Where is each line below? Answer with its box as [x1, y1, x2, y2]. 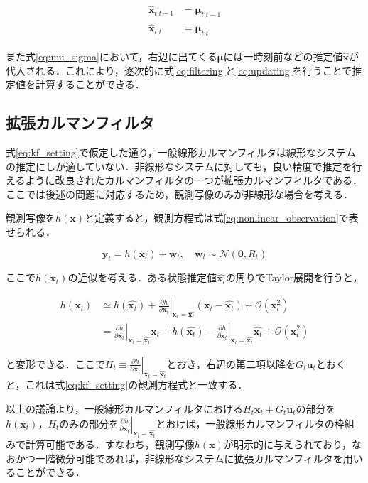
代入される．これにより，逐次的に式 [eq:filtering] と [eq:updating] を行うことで [6, 63, 352, 77]
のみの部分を [59, 416, 119, 430]
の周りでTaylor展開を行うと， [225, 270, 363, 285]
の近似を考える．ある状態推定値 [67, 270, 217, 285]
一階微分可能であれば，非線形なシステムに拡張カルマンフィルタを [35, 450, 343, 465]
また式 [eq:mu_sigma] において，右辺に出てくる [6, 49, 217, 64]
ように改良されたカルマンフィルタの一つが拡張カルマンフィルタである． [25, 173, 363, 188]
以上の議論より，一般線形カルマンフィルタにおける [6, 401, 244, 416]
